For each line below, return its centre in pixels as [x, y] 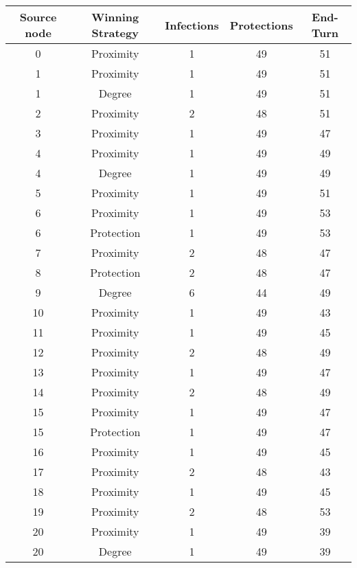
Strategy [115, 33]
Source [38, 17]
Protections [261, 25]
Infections [192, 25]
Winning [115, 17]
